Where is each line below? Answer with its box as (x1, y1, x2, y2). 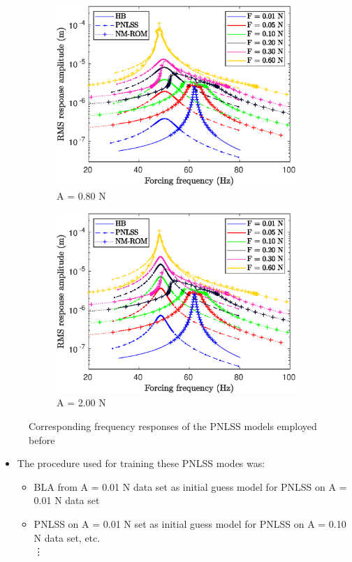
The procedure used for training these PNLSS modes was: (17, 456, 265, 471)
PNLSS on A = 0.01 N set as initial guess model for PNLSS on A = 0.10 (34, 517, 346, 531)
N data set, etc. (34, 530, 101, 545)
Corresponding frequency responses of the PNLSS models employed (29, 419, 317, 434)
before (29, 432, 55, 447)
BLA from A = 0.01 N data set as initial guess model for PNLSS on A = (34, 479, 347, 494)
